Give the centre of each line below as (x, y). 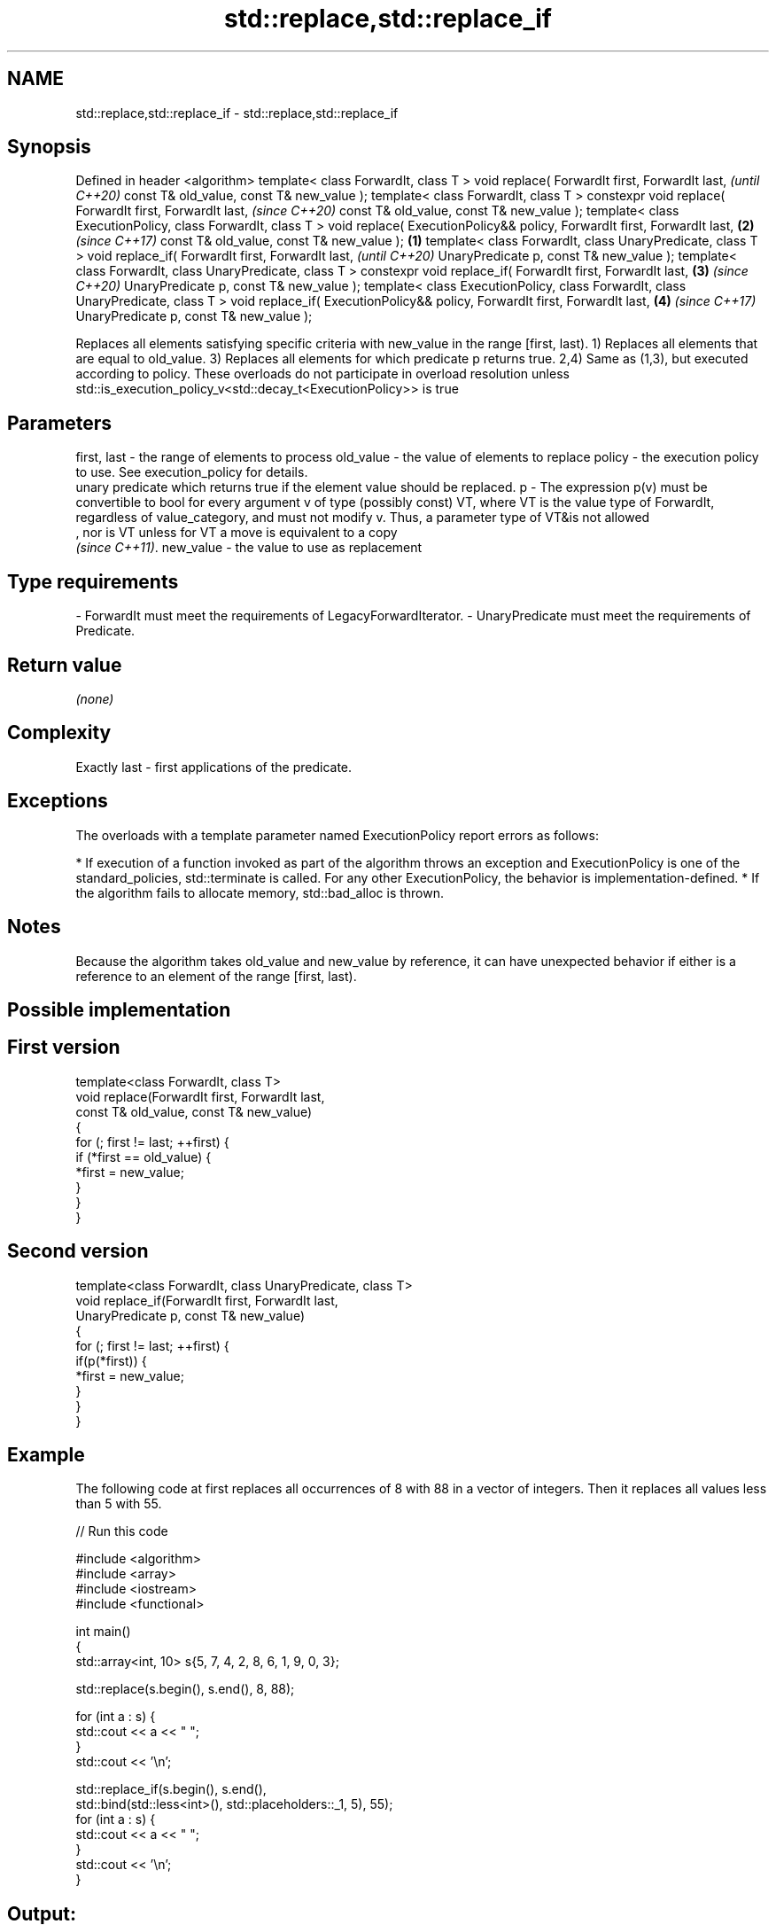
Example (46, 1455)
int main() (103, 1632)
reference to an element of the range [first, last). (216, 976)
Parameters (59, 423)
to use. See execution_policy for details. (192, 472)
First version (64, 1048)
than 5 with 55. (119, 1504)
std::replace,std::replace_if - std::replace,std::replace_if (237, 113)
